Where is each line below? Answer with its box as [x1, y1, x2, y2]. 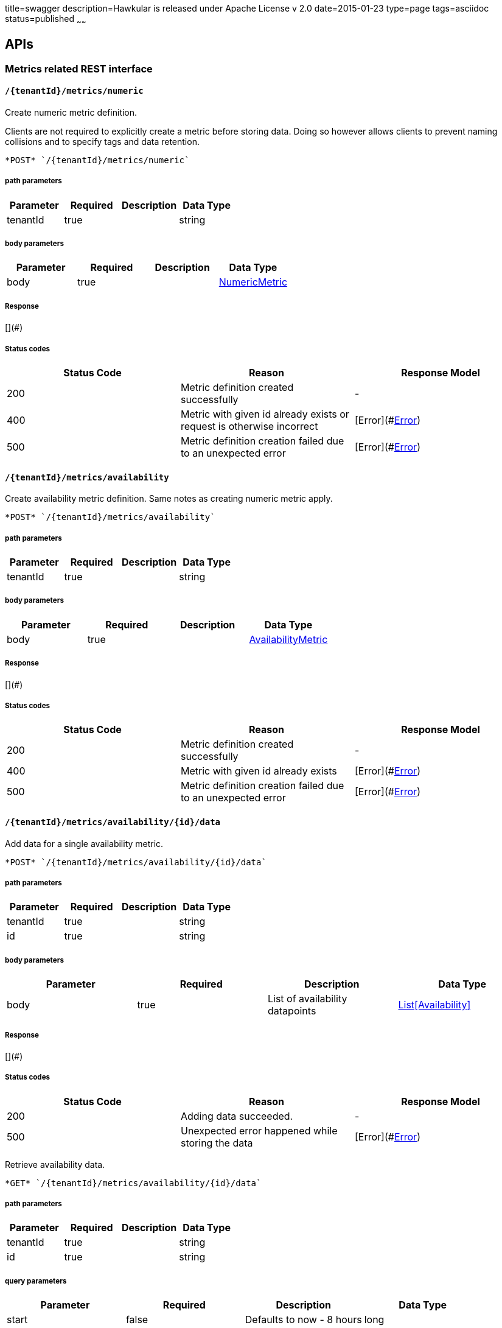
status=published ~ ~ [5, 13, 86, 26]
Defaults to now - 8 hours [245, 1313, 362, 1326]
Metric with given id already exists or [180, 407, 349, 420]
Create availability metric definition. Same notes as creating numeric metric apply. [5, 493, 333, 504]
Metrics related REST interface [5, 62, 153, 75]
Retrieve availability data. [5, 1159, 105, 1170]
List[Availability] [398, 999, 471, 1011]
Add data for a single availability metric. [5, 838, 164, 849]
